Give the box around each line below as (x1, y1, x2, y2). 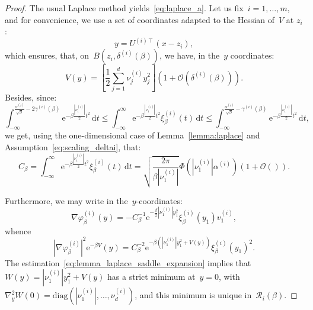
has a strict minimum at (107, 270, 196, 283)
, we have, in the (159, 49, 220, 62)
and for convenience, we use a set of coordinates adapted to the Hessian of (5, 13, 275, 25)
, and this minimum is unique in (135, 289, 252, 301)
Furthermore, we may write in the (5, 194, 128, 206)
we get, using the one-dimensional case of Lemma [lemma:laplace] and (5, 129, 260, 141)
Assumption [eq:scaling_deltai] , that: (5, 140, 141, 153)
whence (5, 224, 31, 237)
